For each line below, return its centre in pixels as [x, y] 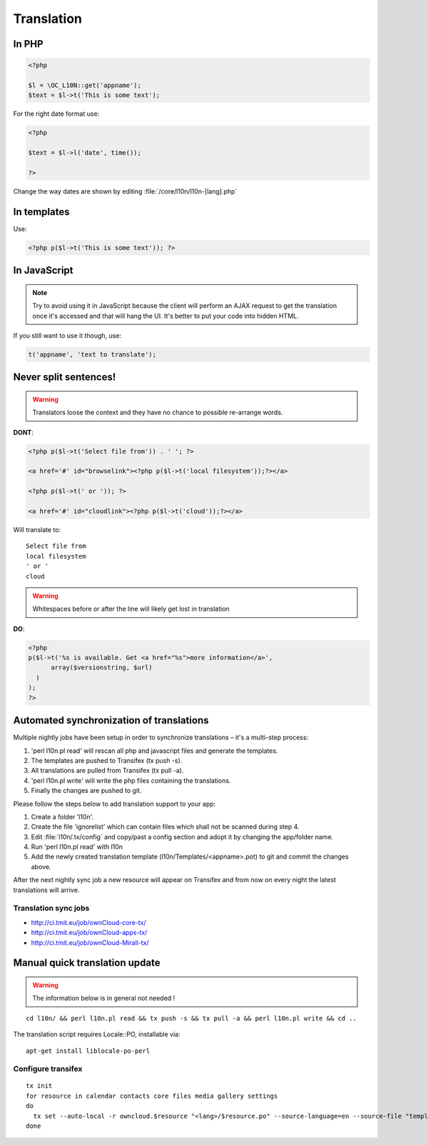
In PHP [28, 44]
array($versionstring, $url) [102, 667]
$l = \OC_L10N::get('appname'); [85, 85]
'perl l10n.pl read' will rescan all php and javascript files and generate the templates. [154, 751]
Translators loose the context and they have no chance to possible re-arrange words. [158, 412]
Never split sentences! [65, 377]
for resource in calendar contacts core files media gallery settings [152, 1096]
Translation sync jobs [51, 909]
